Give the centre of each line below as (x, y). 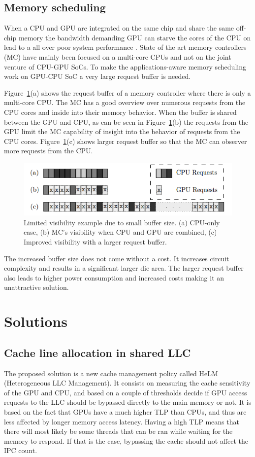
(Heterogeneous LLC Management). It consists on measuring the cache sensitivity (127, 383)
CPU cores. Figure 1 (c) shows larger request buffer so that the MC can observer (126, 141)
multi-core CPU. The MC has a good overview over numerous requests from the (125, 102)
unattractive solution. (36, 287)
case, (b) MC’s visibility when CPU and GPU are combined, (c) (120, 232)
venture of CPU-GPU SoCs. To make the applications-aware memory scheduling (125, 66)
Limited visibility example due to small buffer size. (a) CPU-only (122, 222)
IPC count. (21, 450)
